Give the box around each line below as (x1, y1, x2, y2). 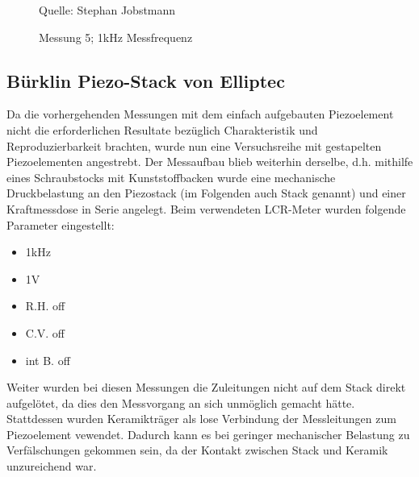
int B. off (25, 351, 70, 368)
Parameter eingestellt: (6, 216, 115, 233)
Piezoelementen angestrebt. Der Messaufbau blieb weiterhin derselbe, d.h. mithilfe (6, 153, 413, 170)
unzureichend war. (6, 458, 97, 475)
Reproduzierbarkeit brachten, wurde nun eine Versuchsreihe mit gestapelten (6, 137, 382, 154)
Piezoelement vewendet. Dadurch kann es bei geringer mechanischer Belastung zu (6, 425, 410, 442)
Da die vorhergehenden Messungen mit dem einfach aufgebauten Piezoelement (6, 106, 394, 122)
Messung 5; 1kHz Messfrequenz (39, 28, 193, 45)
